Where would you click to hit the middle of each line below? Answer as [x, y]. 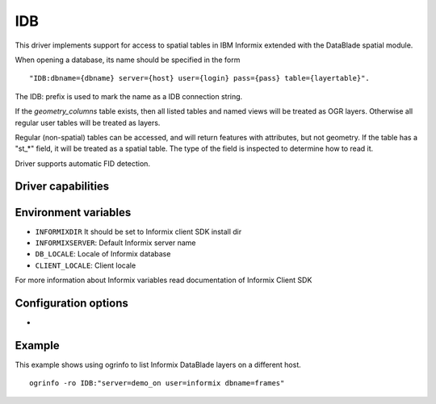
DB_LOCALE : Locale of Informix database [103, 254]
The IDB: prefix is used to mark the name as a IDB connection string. [129, 96]
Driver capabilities [62, 187]
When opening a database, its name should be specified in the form [128, 60]
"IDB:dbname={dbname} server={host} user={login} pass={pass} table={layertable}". [200, 78]
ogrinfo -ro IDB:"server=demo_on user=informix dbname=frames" [157, 383]
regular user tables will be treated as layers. [88, 123]
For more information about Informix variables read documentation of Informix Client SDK [163, 280]
